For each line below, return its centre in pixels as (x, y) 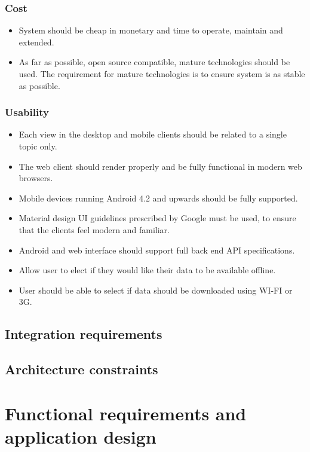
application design (81, 436)
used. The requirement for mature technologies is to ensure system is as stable (162, 74)
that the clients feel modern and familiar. (94, 229)
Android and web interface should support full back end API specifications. (157, 250)
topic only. (38, 146)
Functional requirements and (126, 413)
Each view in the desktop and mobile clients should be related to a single (153, 134)
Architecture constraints (82, 369)
